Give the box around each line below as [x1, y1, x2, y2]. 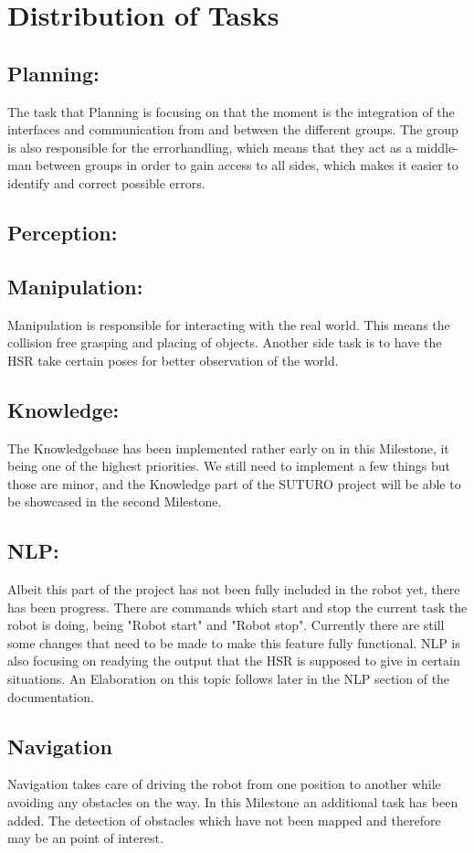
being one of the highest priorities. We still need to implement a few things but [7, 456, 450, 475]
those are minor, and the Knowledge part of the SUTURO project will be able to [7, 474, 461, 493]
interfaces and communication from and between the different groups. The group [7, 120, 458, 139]
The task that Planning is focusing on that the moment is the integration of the [7, 101, 455, 121]
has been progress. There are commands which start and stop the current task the [7, 597, 468, 616]
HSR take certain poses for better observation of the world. [7, 350, 339, 369]
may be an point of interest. [7, 828, 163, 848]
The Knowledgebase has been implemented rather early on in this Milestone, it [7, 438, 449, 457]
